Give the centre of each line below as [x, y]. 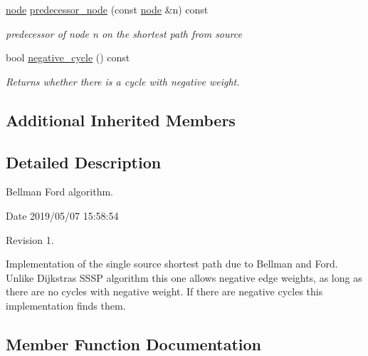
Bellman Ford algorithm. [59, 192]
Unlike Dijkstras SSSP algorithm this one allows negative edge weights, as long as [184, 277]
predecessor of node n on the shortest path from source [124, 33]
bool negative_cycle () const [68, 57]
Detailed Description [84, 162]
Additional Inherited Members [121, 119]
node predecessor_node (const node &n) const [107, 9]
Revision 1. [30, 239]
